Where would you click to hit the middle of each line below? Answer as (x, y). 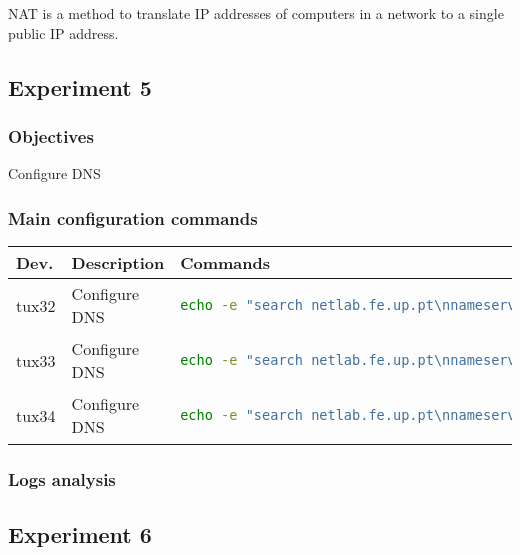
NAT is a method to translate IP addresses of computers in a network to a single (256, 13)
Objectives (51, 135)
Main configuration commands (133, 217)
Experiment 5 (80, 86)
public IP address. (63, 32)
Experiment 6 (80, 534)
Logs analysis (62, 478)
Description (118, 262)
